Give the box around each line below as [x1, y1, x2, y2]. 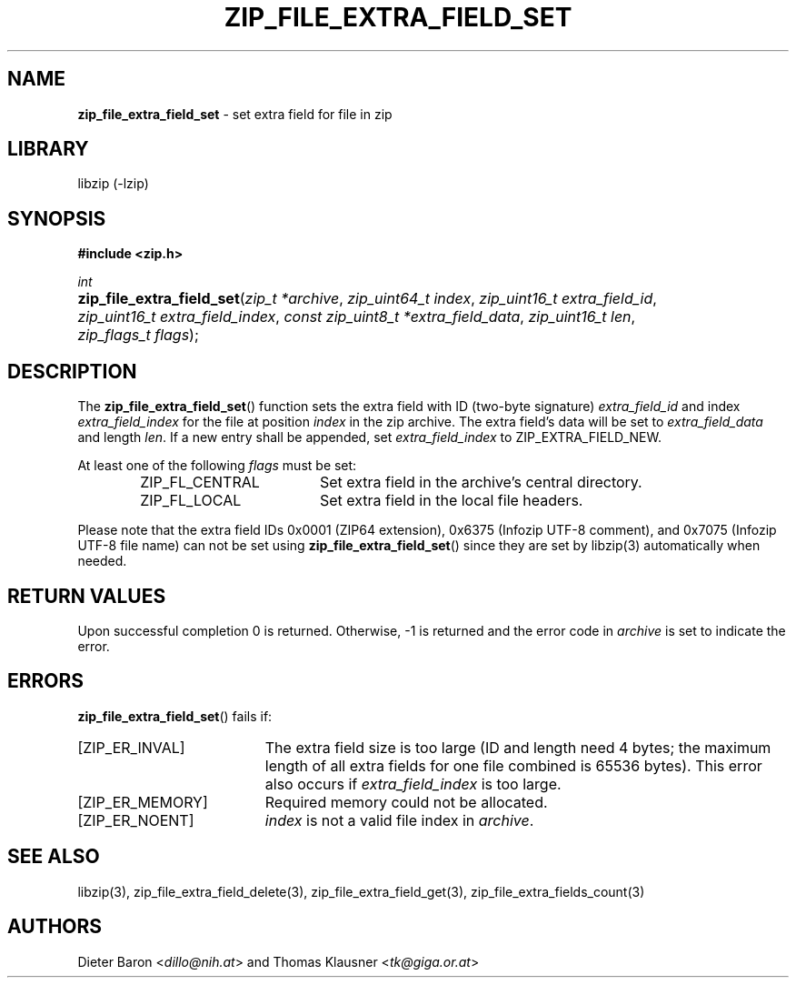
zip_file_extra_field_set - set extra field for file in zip [77, 106, 393, 122]
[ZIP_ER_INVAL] [77, 738, 185, 757]
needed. [77, 553, 127, 569]
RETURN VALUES [7, 584, 166, 608]
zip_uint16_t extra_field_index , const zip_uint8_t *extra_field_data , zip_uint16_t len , [77, 307, 636, 327]
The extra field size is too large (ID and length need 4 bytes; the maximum [264, 738, 771, 757]
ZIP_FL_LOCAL [140, 491, 242, 510]
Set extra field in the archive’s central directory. [319, 473, 642, 492]
